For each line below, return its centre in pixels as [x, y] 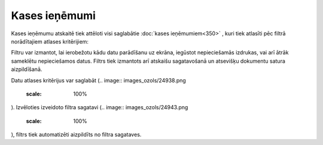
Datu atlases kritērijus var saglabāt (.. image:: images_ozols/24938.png [99, 80]
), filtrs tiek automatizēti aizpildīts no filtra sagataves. [76, 135]
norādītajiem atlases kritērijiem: [50, 41]
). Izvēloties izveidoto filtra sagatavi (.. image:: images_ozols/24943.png [100, 107]
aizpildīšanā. [27, 69]
